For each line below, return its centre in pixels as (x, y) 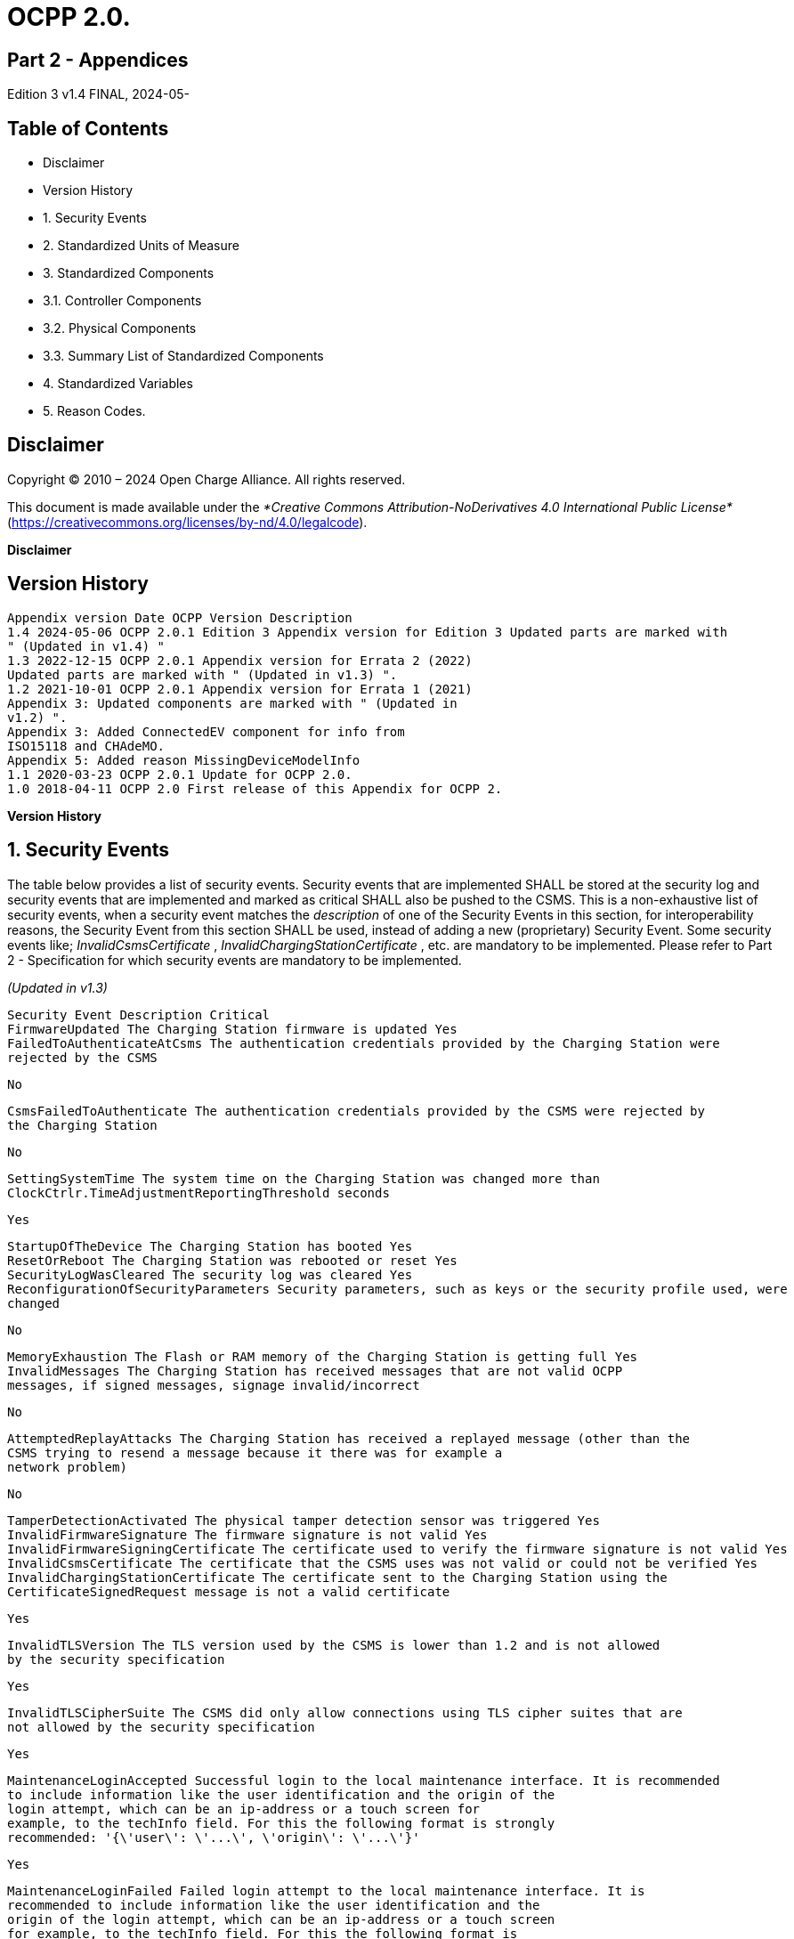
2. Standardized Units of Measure (141, 246)
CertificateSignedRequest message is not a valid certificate (229, 1591)
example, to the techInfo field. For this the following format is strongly (281, 1823)
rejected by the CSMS (82, 1057)
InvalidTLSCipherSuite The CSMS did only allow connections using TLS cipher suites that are (345, 1712)
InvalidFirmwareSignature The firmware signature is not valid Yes (247, 1534)
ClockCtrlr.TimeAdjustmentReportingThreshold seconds (198, 1193)
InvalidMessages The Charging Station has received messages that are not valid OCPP (315, 1371)
